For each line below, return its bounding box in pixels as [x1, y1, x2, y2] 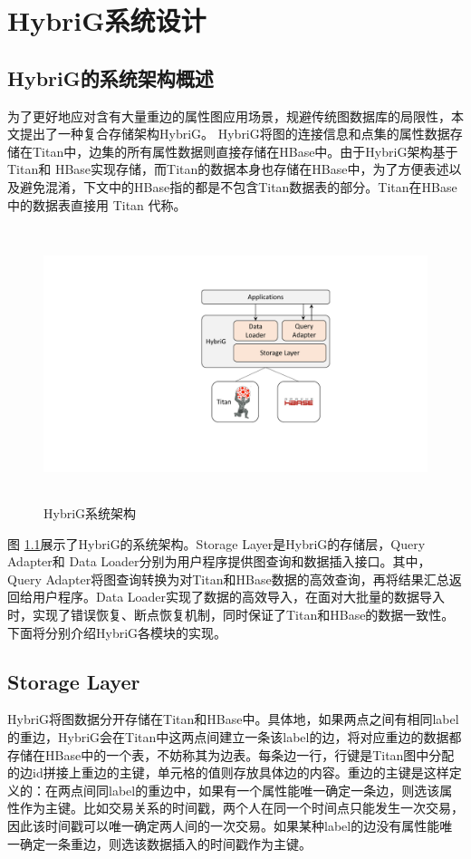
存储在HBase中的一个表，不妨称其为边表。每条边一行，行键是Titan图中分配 [7, 745, 455, 764]
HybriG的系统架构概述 [7, 63, 214, 92]
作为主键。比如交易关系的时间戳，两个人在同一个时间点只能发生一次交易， [19, 798, 464, 817]
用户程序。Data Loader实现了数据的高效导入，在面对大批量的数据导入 [32, 587, 446, 606]
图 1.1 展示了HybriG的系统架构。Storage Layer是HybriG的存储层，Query [7, 534, 426, 553]
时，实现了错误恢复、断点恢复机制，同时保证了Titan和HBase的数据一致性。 [7, 605, 455, 624]
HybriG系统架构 [43, 504, 137, 523]
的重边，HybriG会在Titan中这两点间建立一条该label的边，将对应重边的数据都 [7, 728, 462, 747]
